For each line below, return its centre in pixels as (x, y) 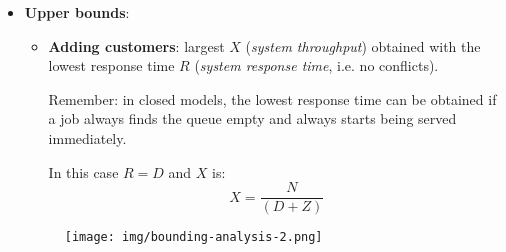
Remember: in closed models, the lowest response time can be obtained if (272, 98)
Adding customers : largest (136, 45)
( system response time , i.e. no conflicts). (316, 65)
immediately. (87, 137)
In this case (83, 171)
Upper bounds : (77, 12)
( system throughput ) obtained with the (363, 45)
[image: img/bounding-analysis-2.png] (193, 237)
